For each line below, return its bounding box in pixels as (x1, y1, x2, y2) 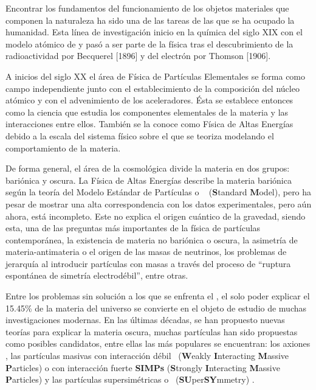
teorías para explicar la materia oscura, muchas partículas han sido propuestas (5, 325, 298, 338)
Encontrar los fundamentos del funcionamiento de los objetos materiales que (5, 2, 289, 14)
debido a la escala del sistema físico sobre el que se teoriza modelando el (5, 129, 274, 142)
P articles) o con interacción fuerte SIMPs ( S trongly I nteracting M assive (5, 361, 280, 374)
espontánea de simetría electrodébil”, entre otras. (5, 269, 188, 282)
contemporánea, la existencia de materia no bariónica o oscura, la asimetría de (5, 233, 298, 246)
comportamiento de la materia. (5, 141, 121, 154)
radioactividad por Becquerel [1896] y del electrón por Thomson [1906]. (5, 49, 271, 62)
